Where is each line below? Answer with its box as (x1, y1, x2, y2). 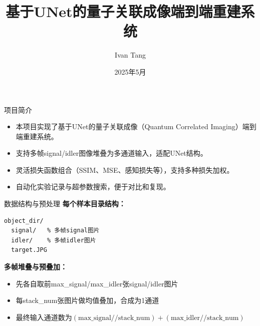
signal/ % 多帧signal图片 (11, 227, 100, 234)
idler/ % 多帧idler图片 (11, 236, 96, 244)
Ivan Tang (115, 50, 146, 60)
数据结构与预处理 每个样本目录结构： (4, 198, 126, 209)
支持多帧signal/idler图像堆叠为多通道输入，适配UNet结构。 (16, 148, 207, 158)
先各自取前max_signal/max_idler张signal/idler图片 (16, 278, 178, 288)
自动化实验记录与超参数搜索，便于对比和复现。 (16, 181, 170, 192)
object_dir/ (4, 217, 44, 224)
